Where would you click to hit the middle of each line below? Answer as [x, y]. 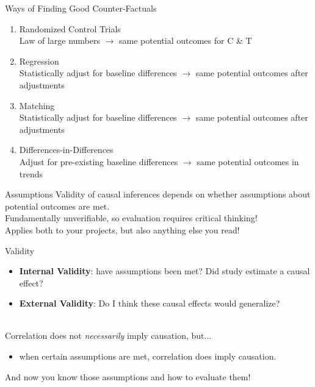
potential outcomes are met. [57, 206]
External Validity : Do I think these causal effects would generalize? [150, 303]
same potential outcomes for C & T [186, 41]
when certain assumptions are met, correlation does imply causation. [148, 356]
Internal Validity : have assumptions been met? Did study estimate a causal [165, 271]
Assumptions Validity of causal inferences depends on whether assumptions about [158, 194]
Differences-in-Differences [66, 150]
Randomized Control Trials [70, 28]
